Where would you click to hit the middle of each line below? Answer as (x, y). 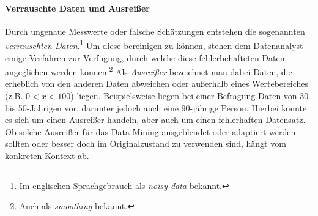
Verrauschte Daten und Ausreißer (77, 8)
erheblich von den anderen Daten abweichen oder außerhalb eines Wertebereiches (157, 84)
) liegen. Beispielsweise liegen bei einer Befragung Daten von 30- (191, 96)
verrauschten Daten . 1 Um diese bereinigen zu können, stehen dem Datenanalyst (154, 45)
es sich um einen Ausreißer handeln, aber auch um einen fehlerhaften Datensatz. (155, 120)
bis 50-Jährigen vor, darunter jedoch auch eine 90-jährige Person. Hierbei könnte (156, 107)
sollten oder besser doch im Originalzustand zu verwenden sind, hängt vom (146, 143)
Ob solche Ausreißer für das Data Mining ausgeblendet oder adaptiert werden (150, 131)
